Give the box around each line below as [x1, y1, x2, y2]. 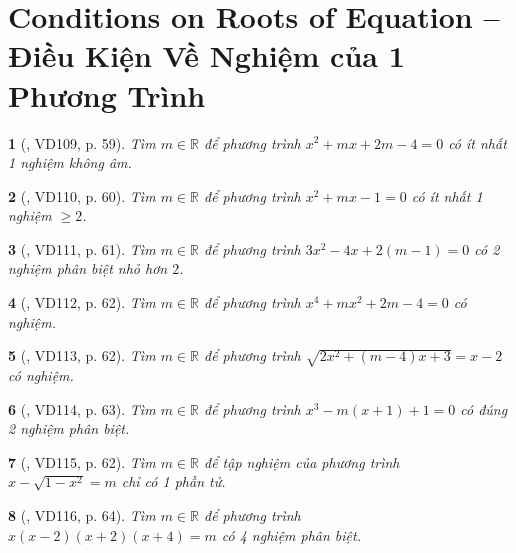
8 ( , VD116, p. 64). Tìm [8, 504, 156, 525]
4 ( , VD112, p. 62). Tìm [8, 292, 156, 313]
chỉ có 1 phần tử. [121, 471, 226, 492]
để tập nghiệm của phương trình [203, 451, 400, 472]
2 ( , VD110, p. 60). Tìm [8, 185, 156, 206]
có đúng [460, 398, 508, 419]
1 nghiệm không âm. [8, 152, 132, 173]
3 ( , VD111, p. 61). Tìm [8, 238, 156, 259]
